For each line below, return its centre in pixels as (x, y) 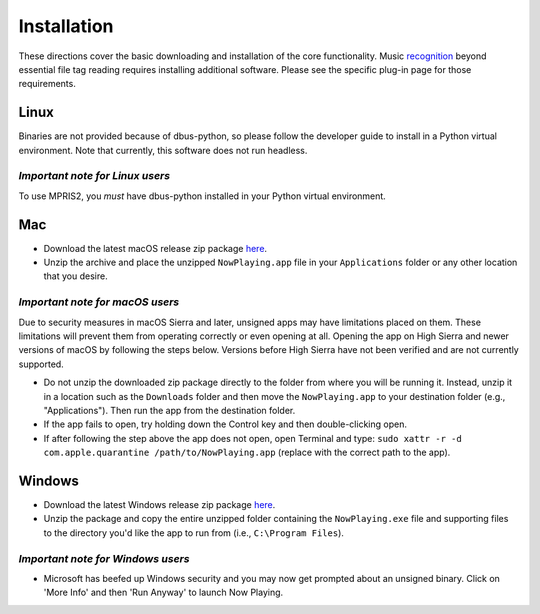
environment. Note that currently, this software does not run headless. (163, 150)
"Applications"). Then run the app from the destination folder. (169, 410)
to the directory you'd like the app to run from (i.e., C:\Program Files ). (194, 532)
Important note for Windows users (104, 558)
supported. (41, 364)
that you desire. (76, 276)
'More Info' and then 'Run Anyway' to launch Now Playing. (163, 592)
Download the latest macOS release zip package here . (155, 248)
